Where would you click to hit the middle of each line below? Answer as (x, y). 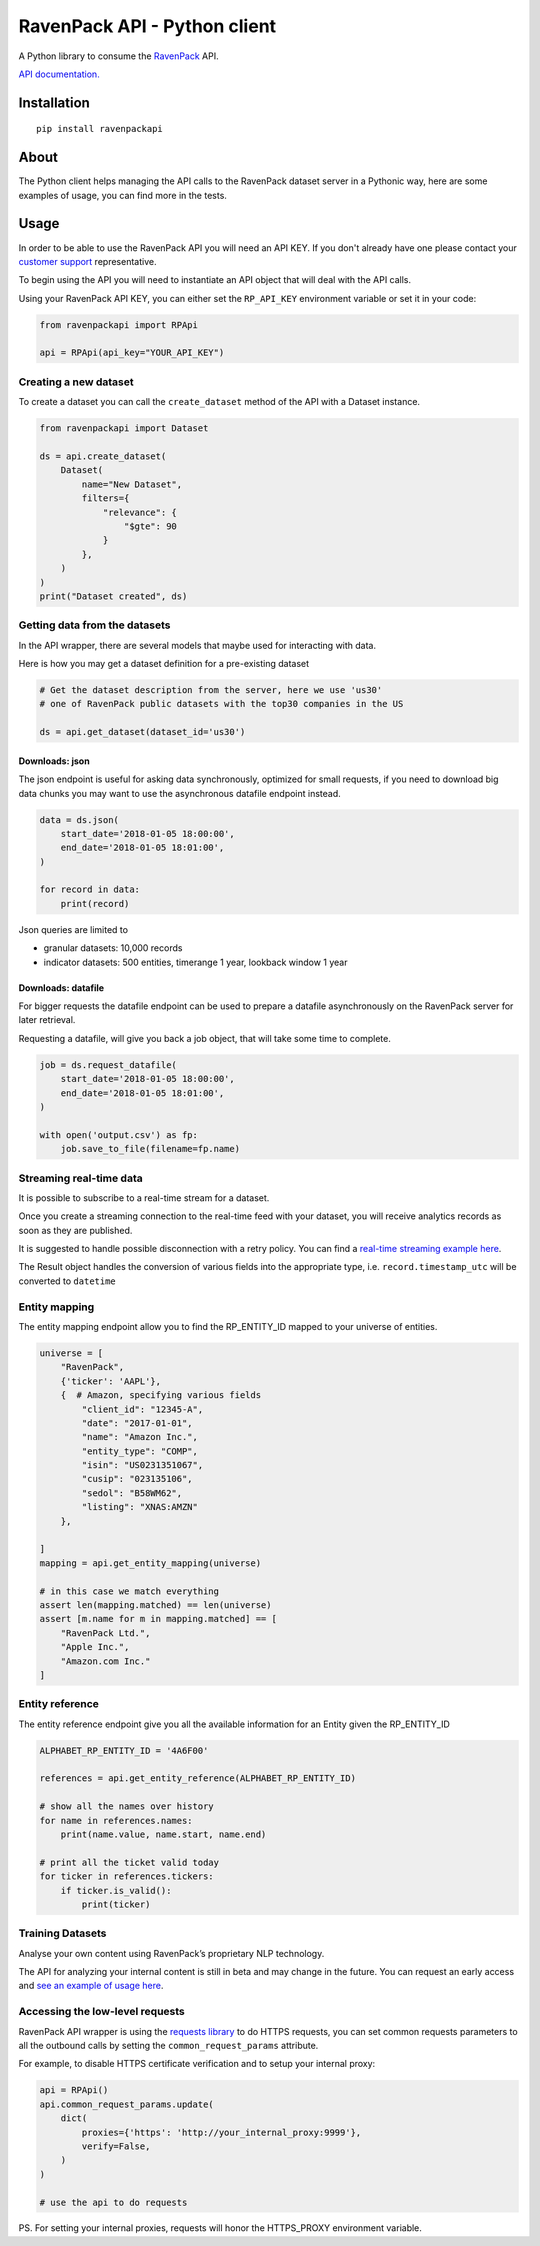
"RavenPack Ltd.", (105, 1633)
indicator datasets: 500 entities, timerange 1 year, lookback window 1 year (195, 962)
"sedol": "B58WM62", (132, 1493)
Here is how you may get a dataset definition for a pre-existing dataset (164, 664)
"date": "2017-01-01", (137, 1423)
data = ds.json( (79, 819)
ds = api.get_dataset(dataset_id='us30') (142, 732)
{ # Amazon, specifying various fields (161, 1395)
